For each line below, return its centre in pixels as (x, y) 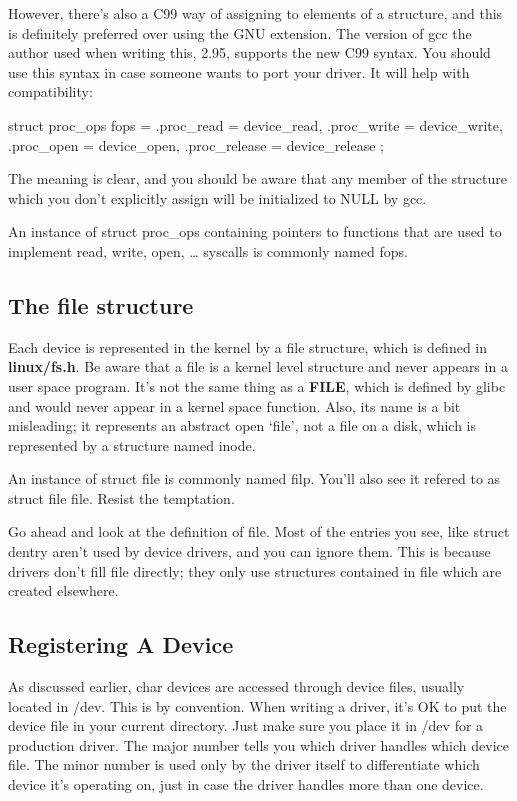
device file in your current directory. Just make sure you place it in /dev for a (246, 725)
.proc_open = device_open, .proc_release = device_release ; (196, 144)
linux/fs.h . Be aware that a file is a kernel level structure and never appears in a (258, 366)
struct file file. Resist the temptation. (121, 497)
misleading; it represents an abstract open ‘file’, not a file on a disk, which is (242, 425)
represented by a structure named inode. (132, 444)
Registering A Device (121, 644)
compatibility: (50, 91)
